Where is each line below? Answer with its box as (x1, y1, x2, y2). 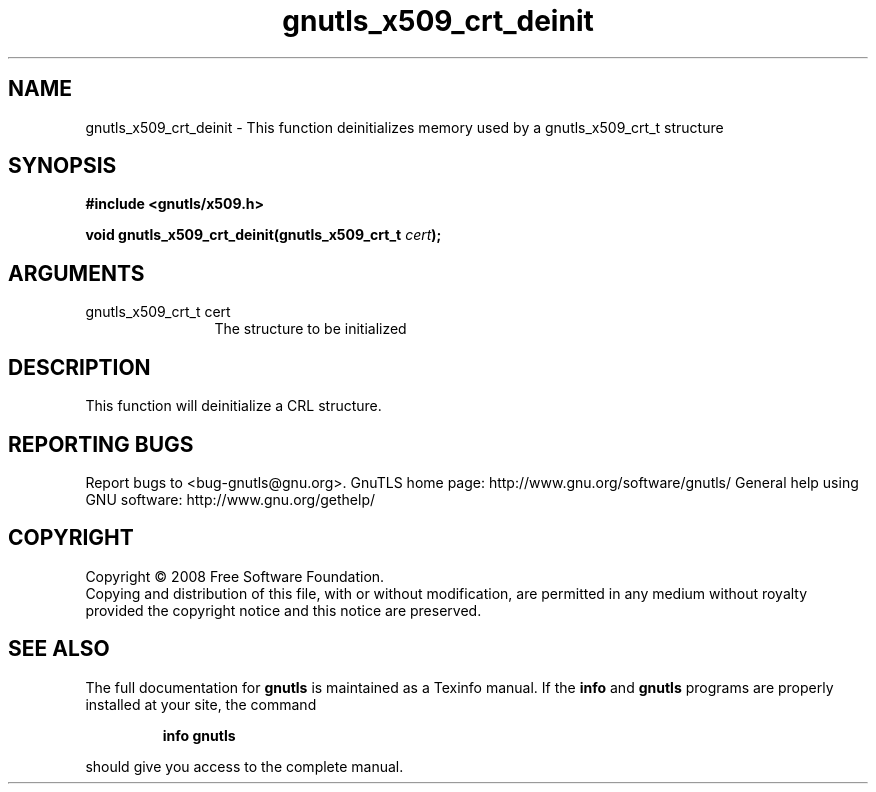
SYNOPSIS (8, 153, 117, 179)
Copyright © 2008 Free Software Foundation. (85, 567, 385, 585)
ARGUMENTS (8, 260, 145, 286)
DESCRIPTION (8, 354, 151, 380)
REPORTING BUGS (8, 431, 194, 457)
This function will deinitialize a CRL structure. (85, 397, 382, 415)
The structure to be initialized (214, 320, 407, 338)
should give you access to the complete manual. (85, 757, 404, 775)
